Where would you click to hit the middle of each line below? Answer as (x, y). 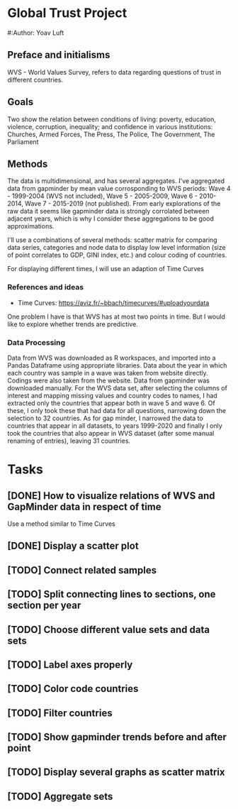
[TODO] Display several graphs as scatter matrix (116, 772)
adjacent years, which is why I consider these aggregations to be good (111, 219)
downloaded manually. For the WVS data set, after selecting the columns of (118, 387)
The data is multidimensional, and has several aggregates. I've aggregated (116, 181)
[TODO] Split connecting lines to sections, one (112, 594)
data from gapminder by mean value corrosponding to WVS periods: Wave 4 (119, 189)
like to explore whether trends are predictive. (73, 324)
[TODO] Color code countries (73, 689)
